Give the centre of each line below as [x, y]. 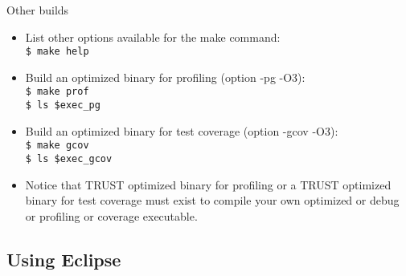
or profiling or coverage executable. [111, 215]
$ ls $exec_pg [63, 106]
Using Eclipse [64, 259]
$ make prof [57, 92]
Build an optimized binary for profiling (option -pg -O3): [165, 77]
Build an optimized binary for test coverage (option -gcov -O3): [182, 130]
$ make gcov [57, 146]
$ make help [57, 52]
